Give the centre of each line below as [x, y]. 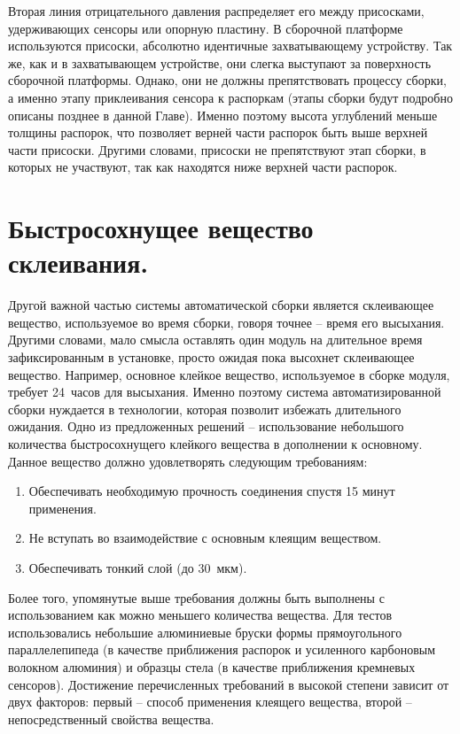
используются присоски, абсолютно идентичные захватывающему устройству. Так [230, 46]
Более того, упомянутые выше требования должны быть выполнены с [196, 597]
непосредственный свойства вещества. [111, 719]
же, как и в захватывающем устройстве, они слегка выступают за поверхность [220, 62]
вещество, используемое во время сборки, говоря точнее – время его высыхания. [226, 322]
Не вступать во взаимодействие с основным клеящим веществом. [205, 538]
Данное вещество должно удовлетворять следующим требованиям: [188, 461]
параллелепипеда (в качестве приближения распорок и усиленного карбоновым [222, 649]
